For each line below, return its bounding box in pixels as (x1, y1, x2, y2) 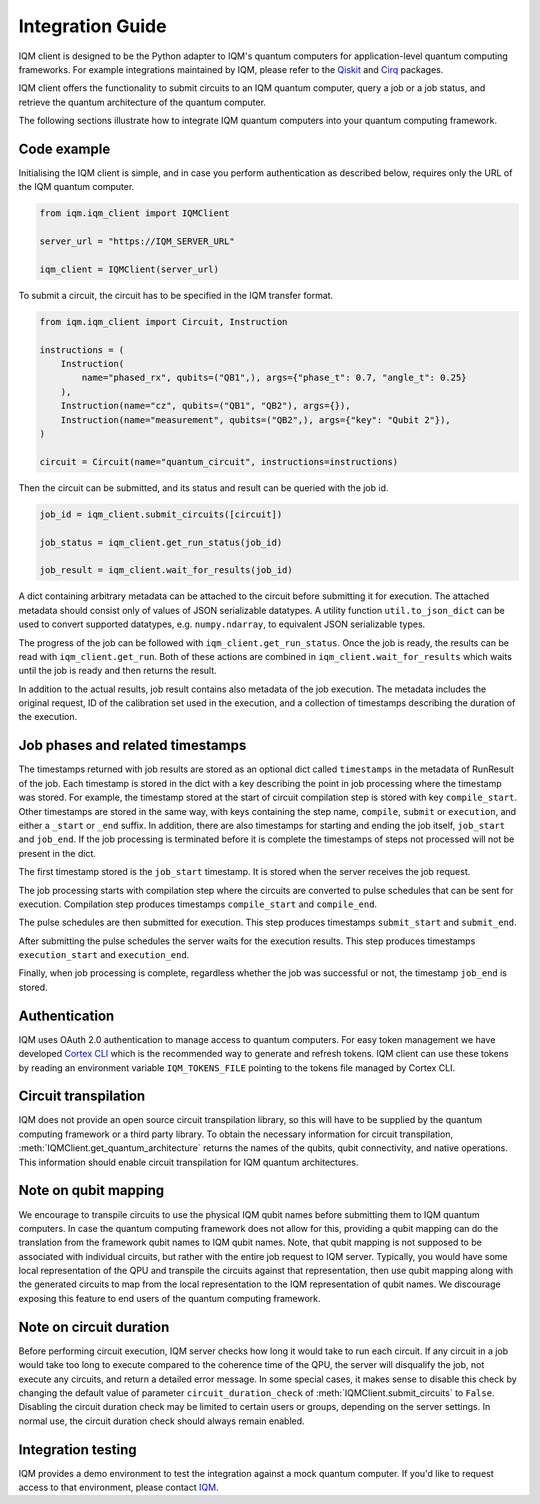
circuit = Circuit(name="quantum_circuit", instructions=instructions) (39, 456, 399, 467)
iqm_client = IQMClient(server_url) (39, 263, 220, 275)
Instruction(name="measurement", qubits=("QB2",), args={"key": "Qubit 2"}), (60, 414, 452, 425)
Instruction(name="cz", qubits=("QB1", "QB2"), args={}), (60, 400, 351, 412)
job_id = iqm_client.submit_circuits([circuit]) (39, 508, 283, 520)
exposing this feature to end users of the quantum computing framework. (18, 1292, 321, 1304)
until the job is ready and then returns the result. (18, 665, 217, 677)
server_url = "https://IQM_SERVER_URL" (39, 236, 235, 247)
